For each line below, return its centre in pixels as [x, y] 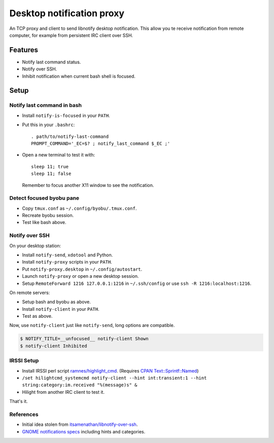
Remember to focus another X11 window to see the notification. [88, 185]
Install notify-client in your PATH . [61, 309]
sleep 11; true [50, 167]
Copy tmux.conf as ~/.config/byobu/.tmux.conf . [79, 208]
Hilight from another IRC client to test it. [63, 392]
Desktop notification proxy [67, 13]
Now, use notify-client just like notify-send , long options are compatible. [92, 325]
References [24, 414]
